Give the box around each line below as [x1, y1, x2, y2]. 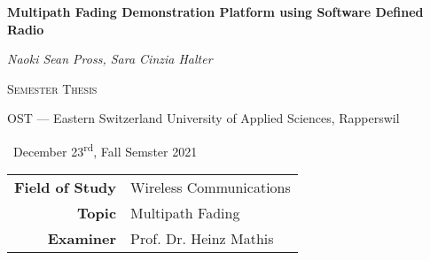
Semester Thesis [7, 79, 98, 97]
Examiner [47, 228, 117, 249]
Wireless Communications [130, 177, 291, 198]
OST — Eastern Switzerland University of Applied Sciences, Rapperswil [7, 109, 400, 127]
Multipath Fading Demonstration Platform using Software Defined [7, 3, 424, 20]
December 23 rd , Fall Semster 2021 [12, 139, 198, 160]
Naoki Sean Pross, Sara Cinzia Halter [7, 50, 213, 68]
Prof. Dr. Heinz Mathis [130, 228, 274, 249]
